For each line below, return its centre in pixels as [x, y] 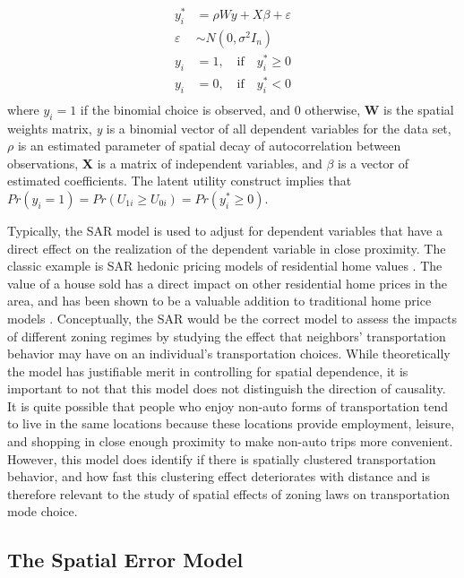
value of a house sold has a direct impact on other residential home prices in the [227, 283]
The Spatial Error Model [125, 560]
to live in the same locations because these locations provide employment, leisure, [231, 423]
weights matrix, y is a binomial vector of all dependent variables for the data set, [229, 128]
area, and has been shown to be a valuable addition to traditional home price [219, 301]
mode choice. [43, 511]
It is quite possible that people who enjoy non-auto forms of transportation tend [228, 405]
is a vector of [374, 163]
